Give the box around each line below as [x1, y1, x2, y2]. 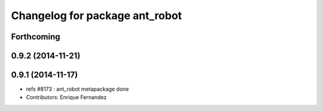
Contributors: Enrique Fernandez [26, 94, 107, 101]
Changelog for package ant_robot [11, 9, 182, 22]
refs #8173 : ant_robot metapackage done [26, 85, 129, 92]
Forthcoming [11, 32, 60, 42]
